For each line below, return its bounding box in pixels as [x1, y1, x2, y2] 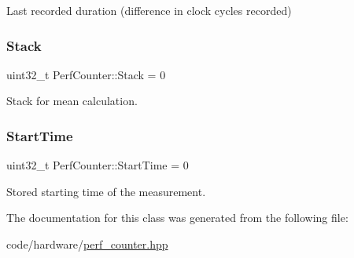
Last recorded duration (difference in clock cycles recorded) [6, 2, 292, 18]
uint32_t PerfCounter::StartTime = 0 [6, 157, 189, 173]
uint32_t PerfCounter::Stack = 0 [6, 66, 166, 82]
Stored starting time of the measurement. [6, 183, 206, 199]
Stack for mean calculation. [6, 93, 138, 109]
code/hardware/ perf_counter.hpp [6, 236, 168, 252]
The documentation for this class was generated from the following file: [6, 209, 348, 226]
